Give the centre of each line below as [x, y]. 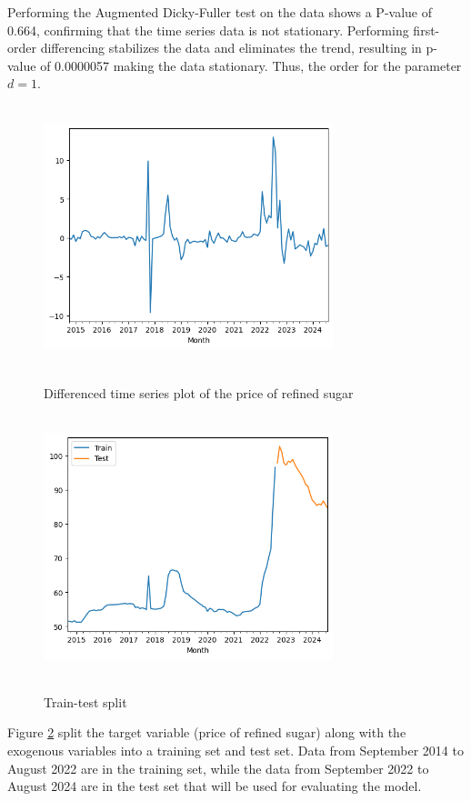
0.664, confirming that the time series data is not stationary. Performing [208, 30]
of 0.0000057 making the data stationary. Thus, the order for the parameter [251, 65]
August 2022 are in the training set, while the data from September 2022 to [218, 768]
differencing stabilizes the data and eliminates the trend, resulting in [231, 48]
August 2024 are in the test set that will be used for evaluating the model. [215, 786]
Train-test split [85, 701]
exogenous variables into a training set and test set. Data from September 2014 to [235, 750]
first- [426, 30]
